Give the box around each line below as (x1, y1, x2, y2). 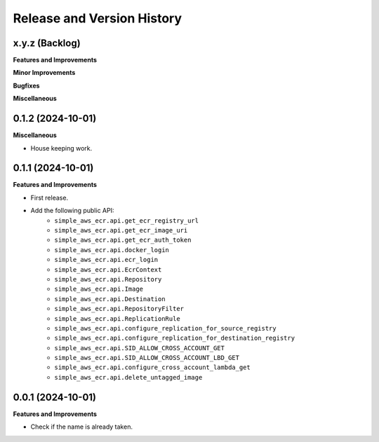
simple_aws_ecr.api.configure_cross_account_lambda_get (54, 364, 251, 371)
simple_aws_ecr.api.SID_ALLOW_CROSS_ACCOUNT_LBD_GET (54, 354, 240, 362)
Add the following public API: (30, 207, 114, 215)
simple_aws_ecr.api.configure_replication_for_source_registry (54, 324, 277, 332)
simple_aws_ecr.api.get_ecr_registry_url (54, 216, 199, 224)
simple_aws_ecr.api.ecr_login (54, 256, 159, 264)
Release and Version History (13, 11, 182, 26)
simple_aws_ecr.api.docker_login (54, 246, 170, 254)
